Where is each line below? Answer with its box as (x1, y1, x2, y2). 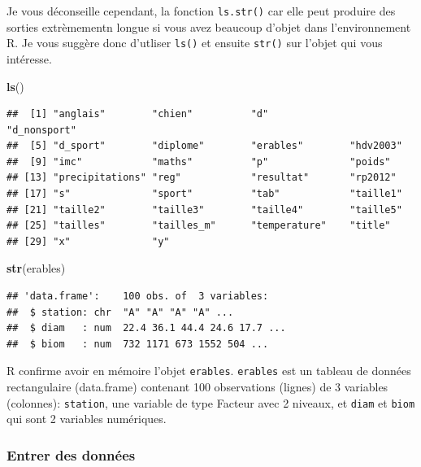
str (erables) (7, 260, 66, 277)
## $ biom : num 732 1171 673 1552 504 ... (7, 338, 269, 350)
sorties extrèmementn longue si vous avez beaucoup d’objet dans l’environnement (7, 18, 411, 35)
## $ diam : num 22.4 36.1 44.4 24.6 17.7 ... (7, 322, 286, 334)
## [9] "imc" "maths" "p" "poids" (7, 155, 391, 168)
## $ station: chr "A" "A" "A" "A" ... (7, 306, 234, 318)
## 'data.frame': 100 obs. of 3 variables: (7, 290, 269, 303)
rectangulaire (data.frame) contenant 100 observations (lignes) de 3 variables (7, 378, 388, 395)
